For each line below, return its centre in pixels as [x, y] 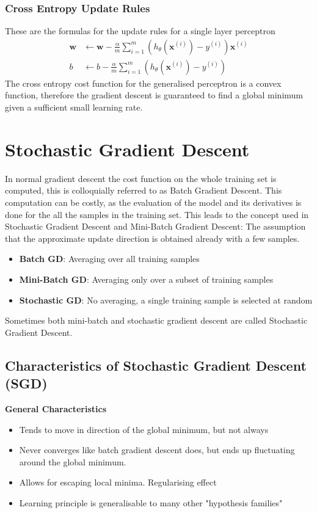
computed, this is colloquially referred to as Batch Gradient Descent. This [144, 190]
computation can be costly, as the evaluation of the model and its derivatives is [153, 202]
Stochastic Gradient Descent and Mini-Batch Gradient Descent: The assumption [155, 226]
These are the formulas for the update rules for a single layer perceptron [140, 31]
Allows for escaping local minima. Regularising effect [118, 482]
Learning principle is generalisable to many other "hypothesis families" [151, 502]
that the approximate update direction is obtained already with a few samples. [152, 238]
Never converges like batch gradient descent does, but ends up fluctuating [157, 450]
